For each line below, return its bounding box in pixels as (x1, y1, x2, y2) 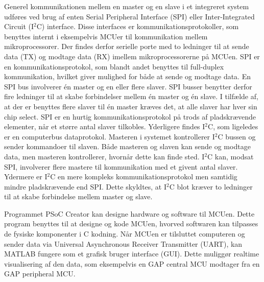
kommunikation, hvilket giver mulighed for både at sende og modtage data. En (4, 71, 251, 82)
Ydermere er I (4, 171, 47, 182)
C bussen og (218, 131, 256, 142)
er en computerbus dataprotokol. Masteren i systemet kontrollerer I (4, 131, 215, 142)
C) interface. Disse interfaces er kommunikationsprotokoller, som (36, 21, 239, 32)
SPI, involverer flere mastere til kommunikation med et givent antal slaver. (4, 161, 238, 172)
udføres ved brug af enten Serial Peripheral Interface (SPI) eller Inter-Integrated (4, 11, 255, 21)
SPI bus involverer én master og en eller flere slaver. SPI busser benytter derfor (4, 81, 252, 91)
